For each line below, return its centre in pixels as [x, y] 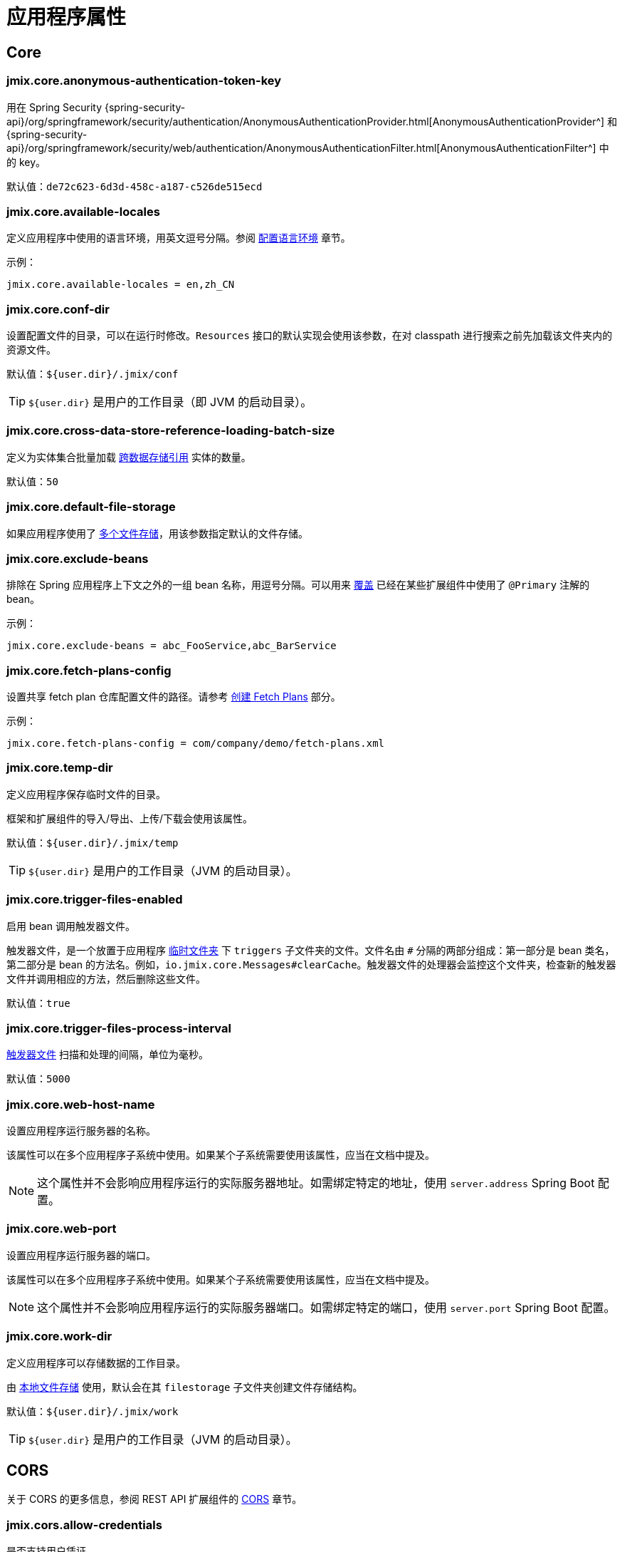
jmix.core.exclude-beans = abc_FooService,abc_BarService [172, 646]
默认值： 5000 [38, 1079]
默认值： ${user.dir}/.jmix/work [93, 1411]
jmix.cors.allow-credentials [84, 1525]
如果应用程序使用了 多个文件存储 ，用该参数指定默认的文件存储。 [157, 533]
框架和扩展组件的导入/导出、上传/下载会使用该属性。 [130, 818]
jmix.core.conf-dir [58, 309]
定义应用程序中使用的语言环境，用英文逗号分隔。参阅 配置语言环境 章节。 [179, 238]
